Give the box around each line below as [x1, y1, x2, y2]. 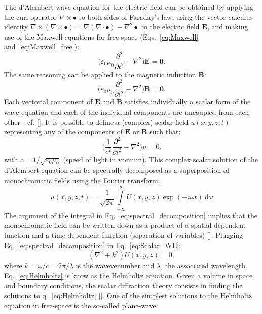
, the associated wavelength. [161, 260, 247, 271]
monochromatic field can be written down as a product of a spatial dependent [4, 220, 246, 230]
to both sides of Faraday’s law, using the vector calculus [79, 11, 253, 22]
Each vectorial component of [4, 96, 93, 107]
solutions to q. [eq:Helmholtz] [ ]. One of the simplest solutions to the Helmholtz [4, 290, 252, 300]
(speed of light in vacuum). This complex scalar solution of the [63, 154, 258, 164]
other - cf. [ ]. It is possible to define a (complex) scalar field [4, 116, 189, 127]
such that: [149, 126, 181, 137]
